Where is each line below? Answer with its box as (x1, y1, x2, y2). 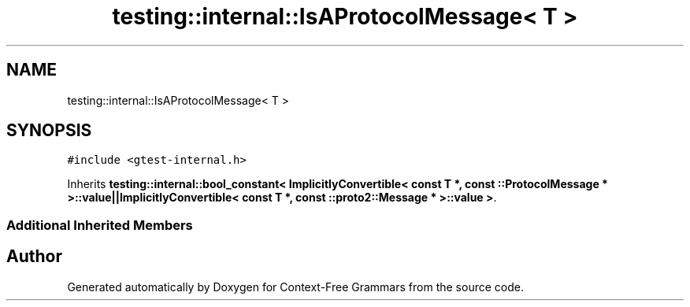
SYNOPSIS (6, 120, 92, 141)
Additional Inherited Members (6, 216, 193, 233)
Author (6, 246, 62, 267)
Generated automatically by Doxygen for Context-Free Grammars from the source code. (67, 279, 524, 294)
